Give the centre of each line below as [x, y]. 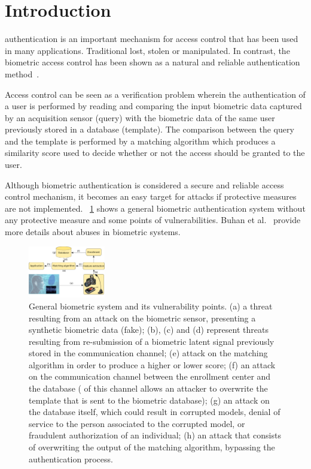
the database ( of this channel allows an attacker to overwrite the [148, 388]
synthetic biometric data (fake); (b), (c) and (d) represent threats [149, 330]
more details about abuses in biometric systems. [93, 232]
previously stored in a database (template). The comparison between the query [150, 129]
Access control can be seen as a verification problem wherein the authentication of [155, 94]
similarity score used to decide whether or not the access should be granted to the [155, 153]
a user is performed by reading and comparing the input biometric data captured [153, 106]
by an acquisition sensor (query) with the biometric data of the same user [140, 117]
